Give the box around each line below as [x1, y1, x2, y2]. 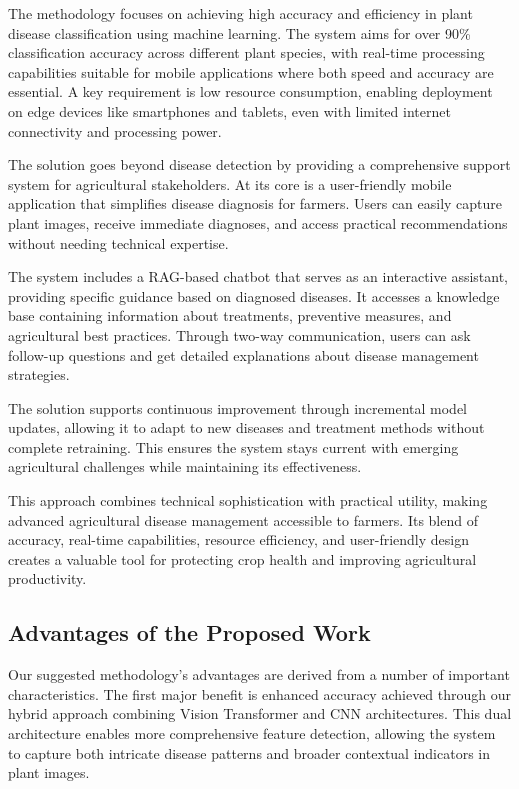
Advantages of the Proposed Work [8, 617, 371, 648]
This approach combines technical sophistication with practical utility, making [8, 490, 488, 511]
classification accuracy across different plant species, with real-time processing [8, 42, 485, 63]
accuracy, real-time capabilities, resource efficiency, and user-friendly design [8, 529, 469, 550]
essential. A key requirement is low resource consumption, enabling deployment [8, 81, 493, 102]
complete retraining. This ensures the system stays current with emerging [8, 436, 459, 457]
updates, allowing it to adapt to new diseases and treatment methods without [8, 417, 485, 438]
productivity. [8, 568, 87, 589]
